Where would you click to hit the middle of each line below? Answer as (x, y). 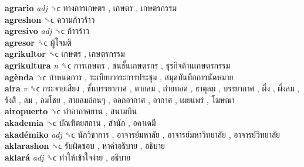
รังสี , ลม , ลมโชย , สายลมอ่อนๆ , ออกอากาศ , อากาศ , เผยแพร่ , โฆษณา (120, 99)
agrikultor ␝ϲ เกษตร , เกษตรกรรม (65, 54)
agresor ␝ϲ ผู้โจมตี (38, 42)
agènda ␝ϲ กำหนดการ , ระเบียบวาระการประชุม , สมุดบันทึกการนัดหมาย (119, 76)
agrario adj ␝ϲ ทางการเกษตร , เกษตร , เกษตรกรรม (91, 8)
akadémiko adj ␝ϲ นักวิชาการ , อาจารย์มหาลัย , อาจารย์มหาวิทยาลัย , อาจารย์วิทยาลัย (143, 134)
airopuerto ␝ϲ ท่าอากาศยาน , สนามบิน (71, 111)
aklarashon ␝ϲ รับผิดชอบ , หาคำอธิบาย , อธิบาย (85, 146)
